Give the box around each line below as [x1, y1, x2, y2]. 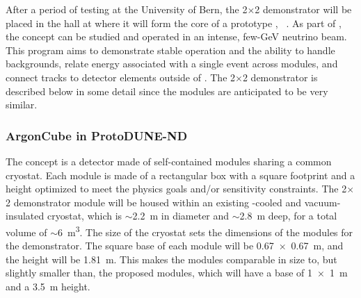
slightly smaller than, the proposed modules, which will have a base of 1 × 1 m [6, 265, 348, 280]
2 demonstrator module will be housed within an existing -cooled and [6, 194, 301, 209]
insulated [6, 208, 45, 223]
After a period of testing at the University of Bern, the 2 [6, 2, 248, 16]
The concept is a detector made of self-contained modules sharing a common [6, 154, 332, 168]
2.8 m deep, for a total [239, 208, 337, 223]
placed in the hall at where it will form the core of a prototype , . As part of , [6, 15, 342, 30]
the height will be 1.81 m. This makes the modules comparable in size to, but [6, 251, 337, 266]
